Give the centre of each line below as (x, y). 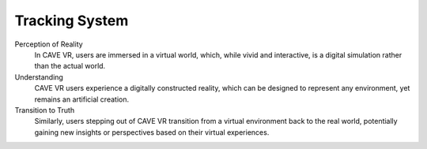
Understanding (39, 77)
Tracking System (72, 20)
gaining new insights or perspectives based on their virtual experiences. (152, 132)
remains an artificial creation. (82, 99)
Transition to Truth (45, 110)
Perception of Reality (49, 44)
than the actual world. (70, 66)
